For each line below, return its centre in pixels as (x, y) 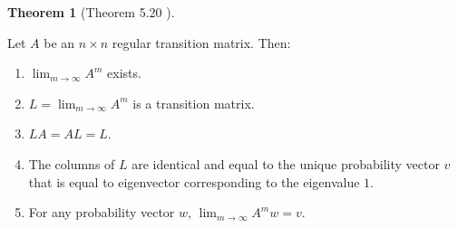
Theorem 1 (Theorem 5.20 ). (91, 12)
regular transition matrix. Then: (201, 42)
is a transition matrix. (194, 103)
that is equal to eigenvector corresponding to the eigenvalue (194, 181)
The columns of (72, 163)
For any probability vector (102, 212)
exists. (124, 73)
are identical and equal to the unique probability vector (286, 163)
